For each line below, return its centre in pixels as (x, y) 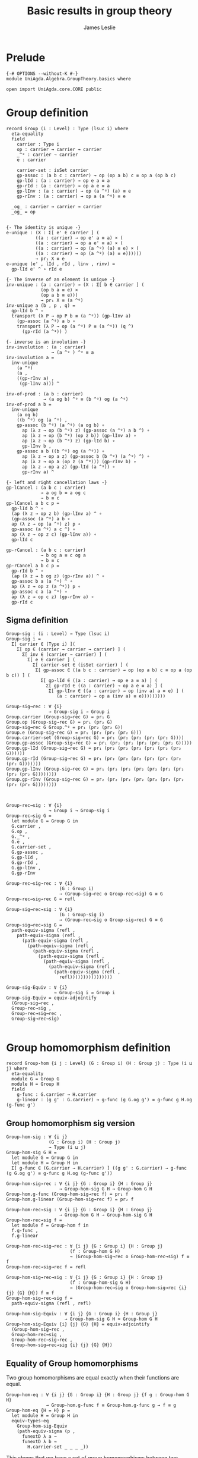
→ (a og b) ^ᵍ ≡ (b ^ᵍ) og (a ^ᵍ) (86, 399)
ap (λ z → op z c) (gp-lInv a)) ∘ (54, 534)
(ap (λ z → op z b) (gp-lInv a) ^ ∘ (57, 513)
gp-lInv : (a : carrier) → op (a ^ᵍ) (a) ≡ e (74, 191)
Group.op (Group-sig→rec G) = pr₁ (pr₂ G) (59, 722)
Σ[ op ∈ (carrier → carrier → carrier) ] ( (71, 649)
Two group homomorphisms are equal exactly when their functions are (93, 1377)
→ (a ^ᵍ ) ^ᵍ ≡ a (73, 352)
